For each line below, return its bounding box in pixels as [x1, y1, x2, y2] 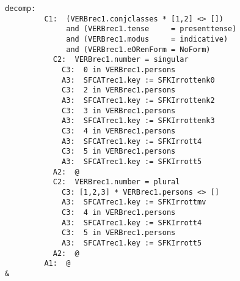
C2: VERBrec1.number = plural [53, 178, 180, 187]
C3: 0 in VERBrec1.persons [62, 65, 176, 74]
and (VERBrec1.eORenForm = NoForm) [66, 45, 211, 54]
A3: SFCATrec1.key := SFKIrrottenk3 [62, 116, 215, 126]
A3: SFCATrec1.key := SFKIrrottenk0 [62, 75, 215, 84]
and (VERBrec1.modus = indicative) [66, 34, 228, 43]
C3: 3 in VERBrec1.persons [62, 106, 176, 115]
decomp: [5, 4, 36, 13]
